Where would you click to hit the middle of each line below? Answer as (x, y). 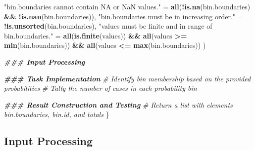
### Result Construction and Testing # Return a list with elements (118, 104)
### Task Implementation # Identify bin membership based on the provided (127, 78)
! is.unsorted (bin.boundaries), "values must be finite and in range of (108, 26)
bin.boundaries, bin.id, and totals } (57, 114)
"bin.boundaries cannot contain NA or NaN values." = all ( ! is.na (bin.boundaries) (127, 6)
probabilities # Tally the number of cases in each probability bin (101, 88)
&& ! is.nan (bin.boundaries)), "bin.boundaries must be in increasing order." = (124, 16)
